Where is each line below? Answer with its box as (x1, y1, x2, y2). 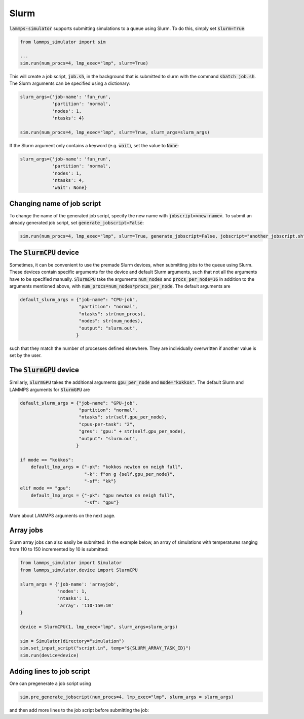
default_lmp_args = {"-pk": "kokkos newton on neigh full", (30, 464, 183, 470)
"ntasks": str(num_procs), (79, 311, 146, 317)
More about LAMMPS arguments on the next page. (9, 513, 116, 519)
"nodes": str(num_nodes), (79, 318, 143, 324)
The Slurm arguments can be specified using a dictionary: (9, 80, 131, 86)
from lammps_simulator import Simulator (20, 560, 122, 566)
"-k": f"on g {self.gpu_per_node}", (84, 471, 175, 477)
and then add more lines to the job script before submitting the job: (9, 707, 149, 713)
